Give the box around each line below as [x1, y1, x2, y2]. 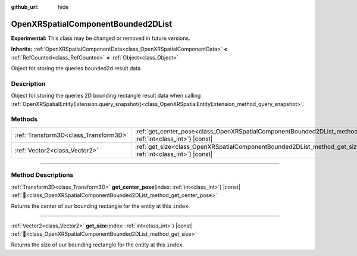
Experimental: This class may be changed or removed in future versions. [11, 35, 190, 42]
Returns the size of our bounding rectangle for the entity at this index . [11, 241, 184, 248]
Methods [11, 115, 38, 123]
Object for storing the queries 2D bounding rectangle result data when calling [11, 92, 201, 99]
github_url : [11, 4, 39, 10]
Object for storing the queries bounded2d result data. [11, 65, 142, 72]
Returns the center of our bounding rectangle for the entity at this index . [11, 202, 190, 210]
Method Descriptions [11, 171, 74, 179]
